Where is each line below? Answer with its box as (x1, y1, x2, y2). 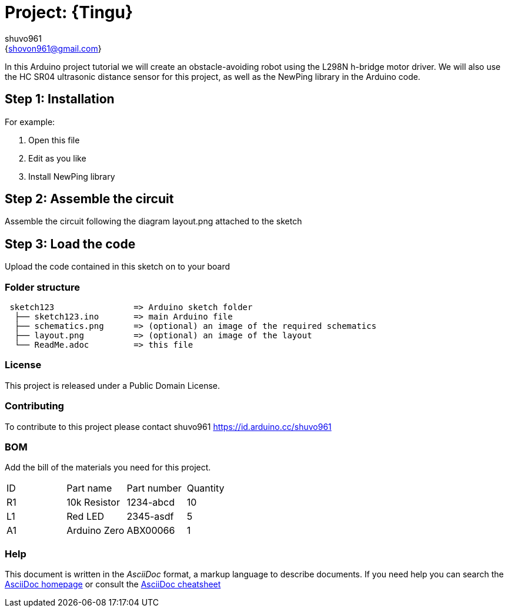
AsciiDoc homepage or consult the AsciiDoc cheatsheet (5, 579, 221, 590)
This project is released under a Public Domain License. (5, 380, 220, 391)
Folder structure (5, 281, 80, 293)
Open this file (28, 134, 80, 145)
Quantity (186, 482, 225, 495)
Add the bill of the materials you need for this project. (5, 462, 211, 473)
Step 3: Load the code (5, 236, 136, 251)
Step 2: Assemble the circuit (5, 191, 174, 207)
